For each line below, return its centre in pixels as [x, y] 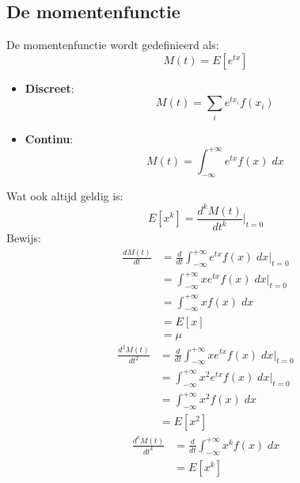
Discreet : [49, 87]
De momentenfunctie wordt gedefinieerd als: [113, 45]
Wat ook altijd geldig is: [65, 195]
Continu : [49, 138]
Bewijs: [24, 238]
